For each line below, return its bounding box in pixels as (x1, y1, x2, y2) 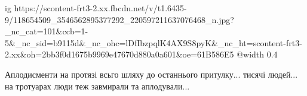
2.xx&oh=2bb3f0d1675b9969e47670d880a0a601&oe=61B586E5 (5, 48, 234, 60)
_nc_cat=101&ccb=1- (5, 25, 88, 37)
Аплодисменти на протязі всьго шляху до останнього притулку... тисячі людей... (5, 68, 298, 80)
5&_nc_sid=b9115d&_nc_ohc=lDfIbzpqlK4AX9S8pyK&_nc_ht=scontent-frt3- (5, 36, 302, 49)
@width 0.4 (237, 48, 278, 60)
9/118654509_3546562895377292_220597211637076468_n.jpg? (5, 13, 234, 25)
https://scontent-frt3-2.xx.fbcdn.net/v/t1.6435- (14, 2, 187, 14)
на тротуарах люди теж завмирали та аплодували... (5, 79, 190, 92)
